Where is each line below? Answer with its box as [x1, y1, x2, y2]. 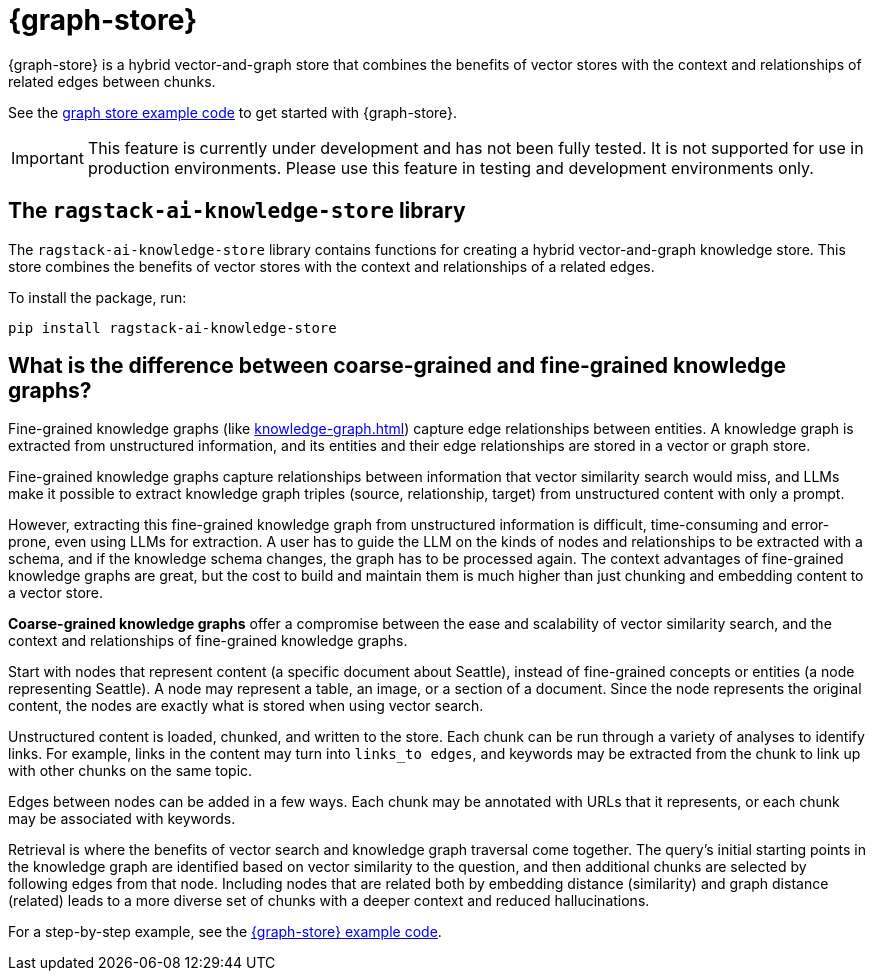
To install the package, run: [8, 288, 187, 306]
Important [11, 147, 84, 168]
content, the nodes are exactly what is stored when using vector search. [8, 697, 484, 715]
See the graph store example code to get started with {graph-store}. [8, 103, 458, 121]
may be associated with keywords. [8, 810, 236, 828]
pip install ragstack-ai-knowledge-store [8, 319, 337, 336]
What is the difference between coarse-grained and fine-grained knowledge [8, 353, 786, 379]
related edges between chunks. [8, 72, 216, 90]
